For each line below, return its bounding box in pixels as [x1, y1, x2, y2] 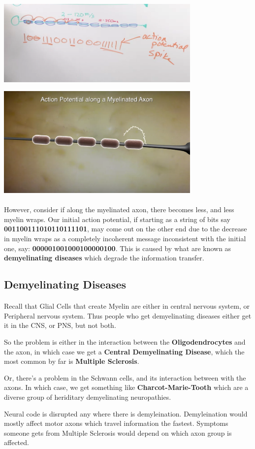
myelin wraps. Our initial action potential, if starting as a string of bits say [4, 214, 230, 224]
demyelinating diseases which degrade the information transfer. [4, 253, 204, 263]
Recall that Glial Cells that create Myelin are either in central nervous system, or [4, 301, 250, 311]
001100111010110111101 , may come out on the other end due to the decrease [4, 224, 247, 234]
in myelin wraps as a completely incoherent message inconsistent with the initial [4, 233, 246, 244]
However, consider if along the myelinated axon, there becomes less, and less [4, 204, 234, 215]
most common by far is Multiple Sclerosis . [4, 356, 139, 366]
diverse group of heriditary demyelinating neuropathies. [4, 391, 171, 402]
